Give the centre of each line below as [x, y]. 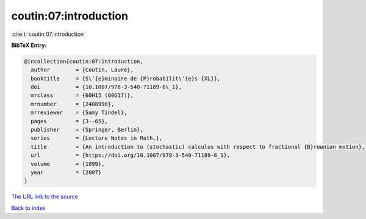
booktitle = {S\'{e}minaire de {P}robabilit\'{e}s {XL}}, [126, 78]
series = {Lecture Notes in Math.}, [97, 138]
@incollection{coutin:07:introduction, [84, 61]
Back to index [28, 208]
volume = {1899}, [68, 164]
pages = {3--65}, [69, 121]
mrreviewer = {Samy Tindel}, [79, 113]
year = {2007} [66, 172]
